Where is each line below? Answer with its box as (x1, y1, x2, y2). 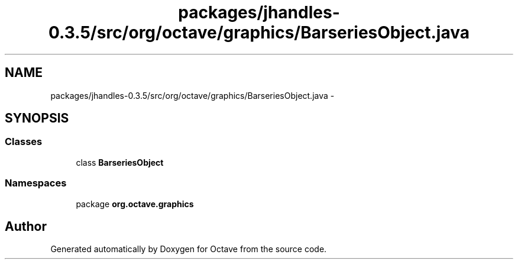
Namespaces (5, 177, 67, 189)
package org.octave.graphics (76, 198, 194, 209)
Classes (5, 136, 43, 148)
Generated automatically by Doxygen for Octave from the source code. (50, 244, 327, 255)
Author (5, 218, 47, 234)
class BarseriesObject (76, 157, 164, 168)
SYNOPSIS (5, 111, 69, 126)
